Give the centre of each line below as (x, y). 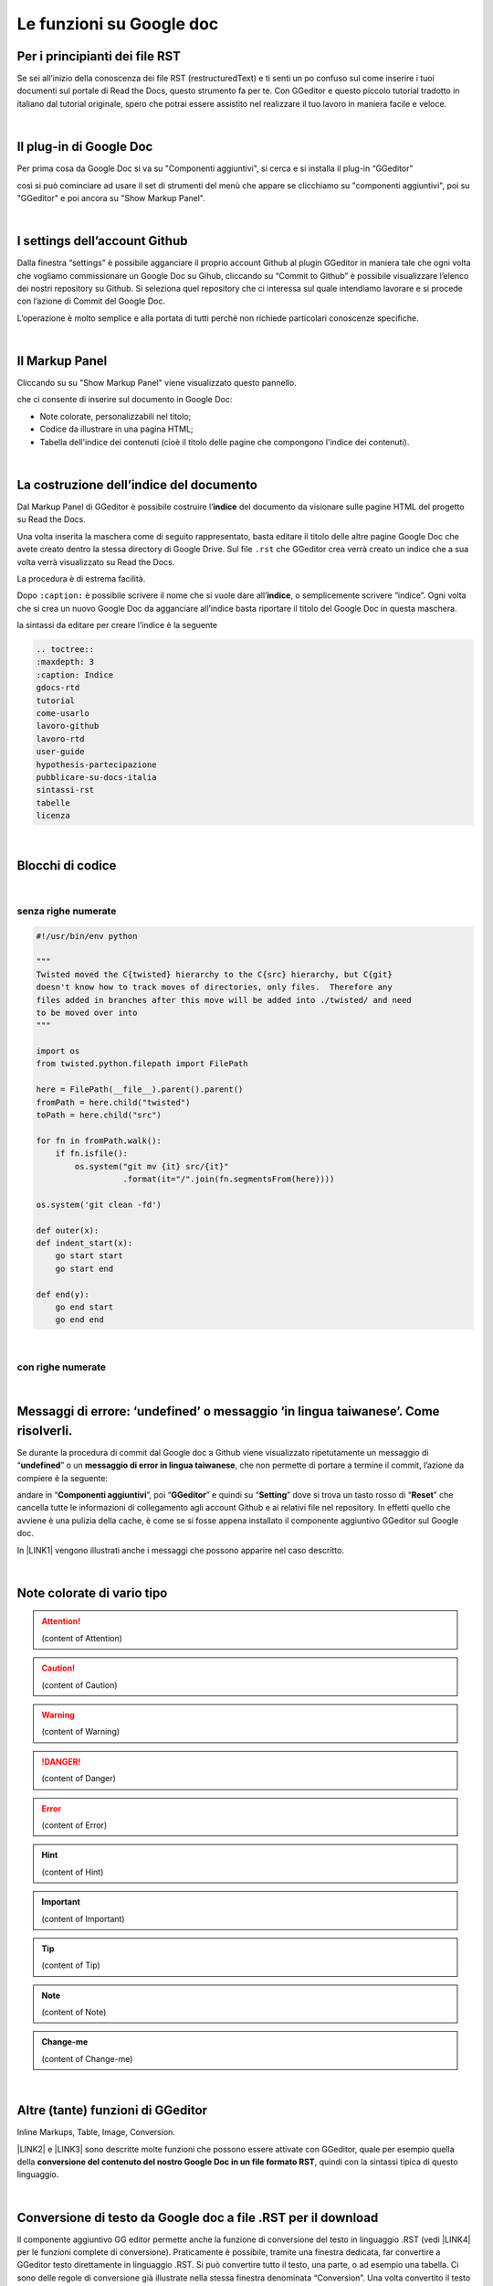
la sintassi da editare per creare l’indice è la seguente (117, 625)
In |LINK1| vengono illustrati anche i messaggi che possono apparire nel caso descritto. (180, 1550)
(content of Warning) (81, 1732)
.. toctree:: (65, 650)
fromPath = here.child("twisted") (113, 1102)
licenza (53, 816)
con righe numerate (62, 1367)
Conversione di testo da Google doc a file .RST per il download (198, 2217)
